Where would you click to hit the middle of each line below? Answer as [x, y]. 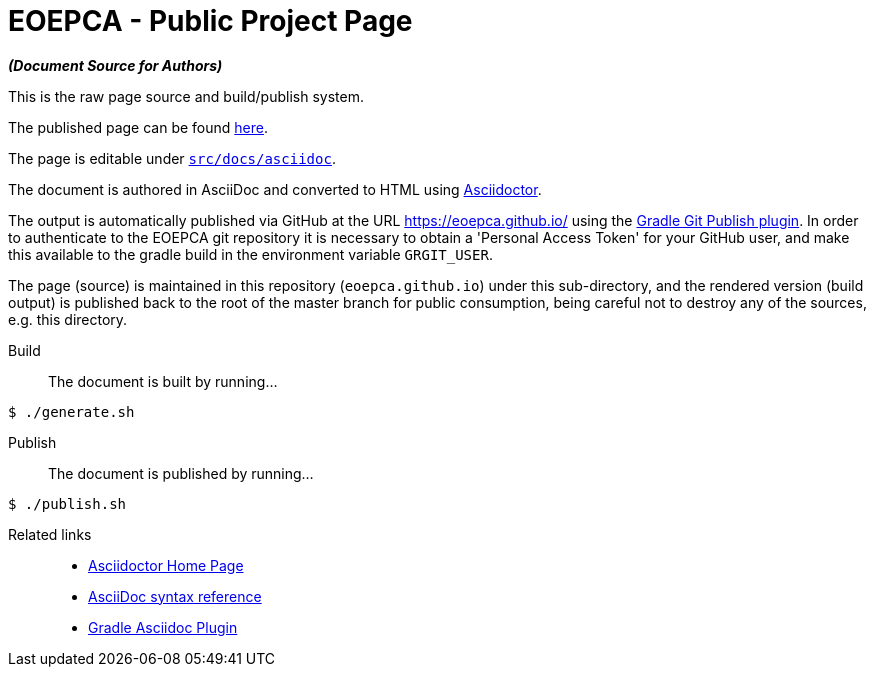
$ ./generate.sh [71, 411]
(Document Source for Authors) [115, 65]
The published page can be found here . [138, 127]
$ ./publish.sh [67, 503]
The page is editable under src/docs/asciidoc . [172, 158]
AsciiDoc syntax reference [175, 596]
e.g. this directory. [68, 319]
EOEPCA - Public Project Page [210, 21]
